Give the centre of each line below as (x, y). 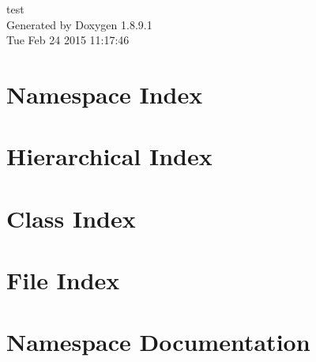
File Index (63, 280)
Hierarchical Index (109, 156)
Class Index (71, 218)
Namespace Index (105, 94)
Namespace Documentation (158, 342)
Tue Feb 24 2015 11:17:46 (68, 40)
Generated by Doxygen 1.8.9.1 (79, 24)
